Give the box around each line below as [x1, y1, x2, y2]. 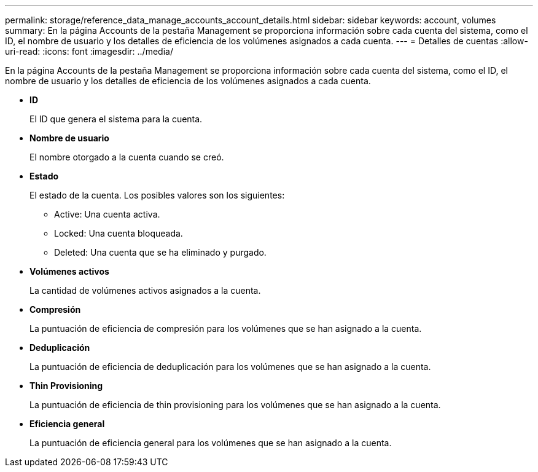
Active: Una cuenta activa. [54, 209, 160, 219]
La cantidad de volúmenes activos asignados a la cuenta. [29, 285, 261, 296]
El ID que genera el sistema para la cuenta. [29, 114, 203, 124]
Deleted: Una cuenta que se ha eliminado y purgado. [54, 247, 267, 258]
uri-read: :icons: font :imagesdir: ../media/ [5, 46, 173, 57]
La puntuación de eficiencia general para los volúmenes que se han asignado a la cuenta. [29, 438, 392, 448]
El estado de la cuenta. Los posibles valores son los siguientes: [29, 190, 285, 200]
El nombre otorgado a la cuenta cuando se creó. [29, 152, 224, 162]
